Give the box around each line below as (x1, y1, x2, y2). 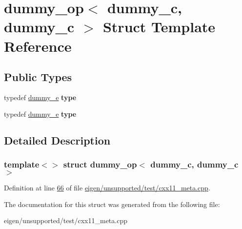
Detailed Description (4, 132, 111, 147)
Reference (4, 36, 72, 56)
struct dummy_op (63, 158, 137, 170)
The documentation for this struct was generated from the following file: (4, 199, 220, 209)
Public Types (4, 69, 72, 84)
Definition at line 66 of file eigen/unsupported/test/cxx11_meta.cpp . (4, 183, 210, 193)
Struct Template (102, 17, 216, 37)
